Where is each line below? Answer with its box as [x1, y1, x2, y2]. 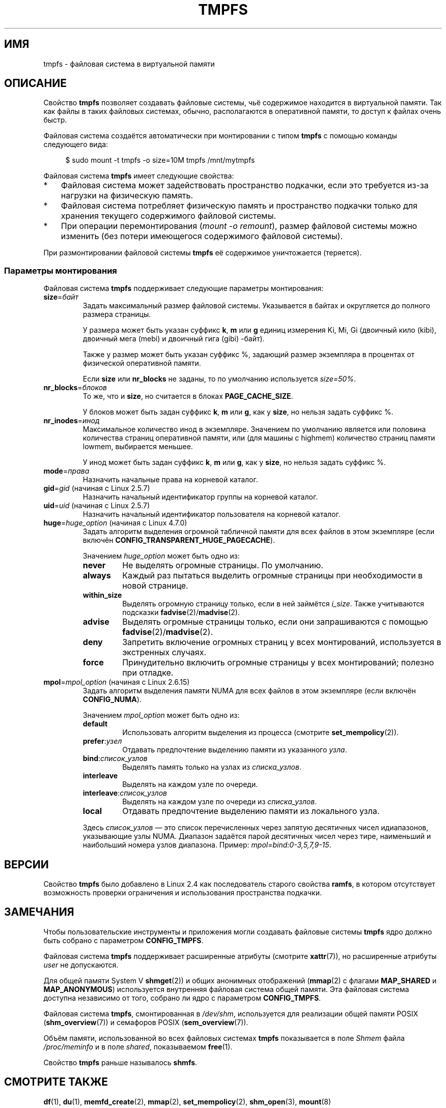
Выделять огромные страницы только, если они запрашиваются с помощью [122, 617, 428, 627]
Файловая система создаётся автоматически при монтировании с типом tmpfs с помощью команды [43, 131, 397, 140]
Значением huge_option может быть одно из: [82, 551, 240, 561]
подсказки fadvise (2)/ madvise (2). [122, 608, 240, 617]
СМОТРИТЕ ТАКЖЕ [4, 1075, 108, 1089]
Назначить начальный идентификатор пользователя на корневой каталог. [82, 510, 341, 519]
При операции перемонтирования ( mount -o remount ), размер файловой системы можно [61, 221, 417, 231]
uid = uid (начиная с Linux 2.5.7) [43, 501, 150, 510]
